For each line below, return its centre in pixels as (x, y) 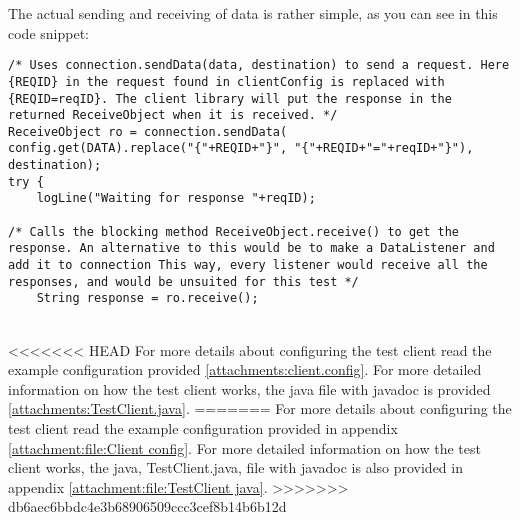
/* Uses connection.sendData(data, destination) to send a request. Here (259, 65)
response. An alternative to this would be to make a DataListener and (251, 248)
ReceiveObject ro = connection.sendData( (148, 131)
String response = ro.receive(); (147, 298)
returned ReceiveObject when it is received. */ (173, 115)
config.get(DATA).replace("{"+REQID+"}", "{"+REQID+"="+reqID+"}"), (241, 148)
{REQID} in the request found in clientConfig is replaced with (226, 81)
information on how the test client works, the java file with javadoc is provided (249, 388)
